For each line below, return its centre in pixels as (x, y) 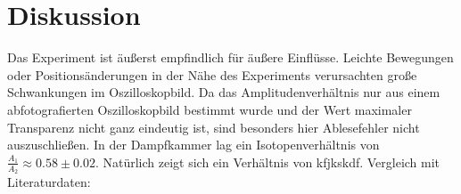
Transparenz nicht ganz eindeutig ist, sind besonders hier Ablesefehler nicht (214, 127)
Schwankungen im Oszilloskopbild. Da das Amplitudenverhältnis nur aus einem (224, 92)
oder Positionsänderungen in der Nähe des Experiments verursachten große (212, 74)
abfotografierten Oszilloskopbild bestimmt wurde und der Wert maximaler (210, 109)
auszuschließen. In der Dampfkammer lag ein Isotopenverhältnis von (193, 145)
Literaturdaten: (49, 181)
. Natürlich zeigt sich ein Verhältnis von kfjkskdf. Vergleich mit (268, 162)
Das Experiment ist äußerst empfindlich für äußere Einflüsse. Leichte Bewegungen (230, 57)
